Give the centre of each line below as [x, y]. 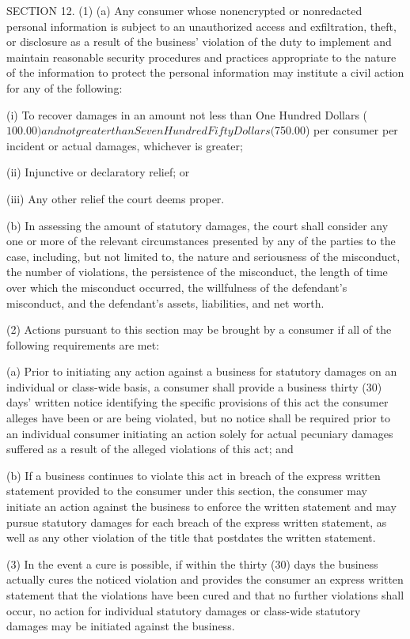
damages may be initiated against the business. [121, 626]
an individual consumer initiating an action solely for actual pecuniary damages [200, 433]
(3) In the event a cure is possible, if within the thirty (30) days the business [192, 563]
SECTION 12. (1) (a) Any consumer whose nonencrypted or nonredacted [184, 10]
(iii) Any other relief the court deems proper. [116, 198]
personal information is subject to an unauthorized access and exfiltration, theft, [201, 26]
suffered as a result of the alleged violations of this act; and [150, 449]
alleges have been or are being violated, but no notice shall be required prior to [198, 418]
